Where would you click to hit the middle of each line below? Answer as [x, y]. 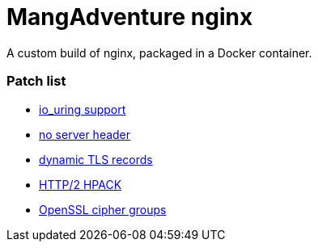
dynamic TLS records [96, 159]
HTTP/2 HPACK [81, 184]
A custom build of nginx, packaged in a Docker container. [159, 53]
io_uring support [83, 109]
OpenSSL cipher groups [103, 209]
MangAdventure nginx [130, 17]
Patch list [36, 81]
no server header [85, 134]
